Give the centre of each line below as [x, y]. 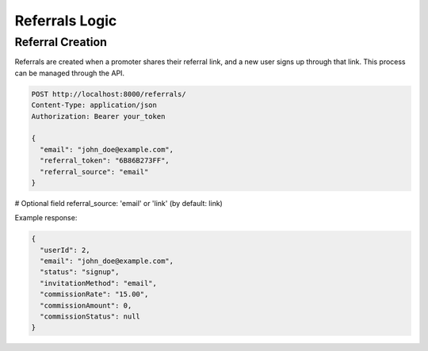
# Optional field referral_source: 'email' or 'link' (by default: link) [119, 203]
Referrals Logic [66, 21]
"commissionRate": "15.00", [94, 294]
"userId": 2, [65, 250]
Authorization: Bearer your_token [98, 116]
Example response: [46, 218]
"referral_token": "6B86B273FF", [105, 161]
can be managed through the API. [70, 73]
